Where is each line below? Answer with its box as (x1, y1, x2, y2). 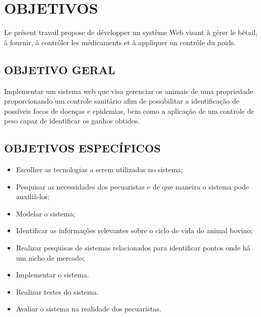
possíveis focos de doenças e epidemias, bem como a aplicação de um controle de (4, 105, 254, 116)
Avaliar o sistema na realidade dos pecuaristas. (16, 303, 161, 314)
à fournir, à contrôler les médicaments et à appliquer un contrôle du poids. (4, 37, 236, 47)
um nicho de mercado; (16, 252, 85, 263)
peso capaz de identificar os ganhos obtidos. (4, 115, 140, 126)
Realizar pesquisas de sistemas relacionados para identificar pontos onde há (16, 242, 250, 253)
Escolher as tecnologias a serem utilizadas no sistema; (16, 164, 183, 175)
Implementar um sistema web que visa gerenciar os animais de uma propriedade (4, 85, 253, 96)
